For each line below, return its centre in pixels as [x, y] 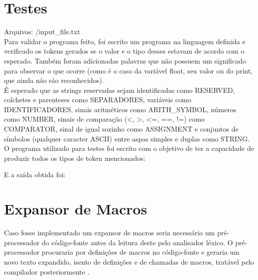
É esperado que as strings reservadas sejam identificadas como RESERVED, [120, 90]
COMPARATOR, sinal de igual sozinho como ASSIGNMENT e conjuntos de [121, 129]
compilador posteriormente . [47, 271]
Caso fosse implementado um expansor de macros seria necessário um [109, 233]
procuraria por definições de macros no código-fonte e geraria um [141, 252]
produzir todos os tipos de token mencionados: [75, 158]
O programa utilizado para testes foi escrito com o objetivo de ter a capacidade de [129, 148]
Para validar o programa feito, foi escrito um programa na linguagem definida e [125, 41]
